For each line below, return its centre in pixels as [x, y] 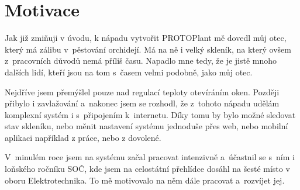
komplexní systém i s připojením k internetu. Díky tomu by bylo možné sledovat [150, 114]
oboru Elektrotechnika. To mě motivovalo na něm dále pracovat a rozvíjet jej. [145, 180]
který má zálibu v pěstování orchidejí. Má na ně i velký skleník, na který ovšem [148, 49]
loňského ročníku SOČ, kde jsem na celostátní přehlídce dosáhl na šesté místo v [147, 169]
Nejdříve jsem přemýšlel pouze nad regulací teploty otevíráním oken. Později [142, 91]
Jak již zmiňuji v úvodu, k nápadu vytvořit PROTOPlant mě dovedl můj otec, [146, 38]
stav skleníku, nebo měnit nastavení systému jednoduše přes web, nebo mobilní [146, 126]
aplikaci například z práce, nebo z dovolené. [83, 137]
